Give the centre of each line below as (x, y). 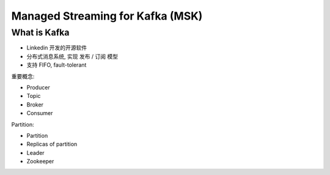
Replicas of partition (52, 144)
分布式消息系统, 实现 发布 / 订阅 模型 (72, 56)
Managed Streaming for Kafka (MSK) (107, 16)
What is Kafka (40, 32)
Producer (38, 87)
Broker (35, 105)
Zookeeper (40, 162)
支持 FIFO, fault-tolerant (57, 65)
